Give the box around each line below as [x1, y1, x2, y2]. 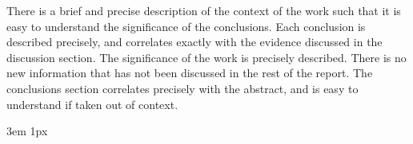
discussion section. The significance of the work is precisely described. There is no [6, 49, 407, 65]
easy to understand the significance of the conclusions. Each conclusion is [6, 18, 366, 34]
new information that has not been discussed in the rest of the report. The [6, 64, 373, 81]
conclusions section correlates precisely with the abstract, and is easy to [6, 80, 359, 96]
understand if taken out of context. [6, 95, 178, 112]
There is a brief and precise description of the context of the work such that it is [6, 2, 401, 18]
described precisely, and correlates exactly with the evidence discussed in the [6, 33, 383, 50]
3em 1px [6, 123, 48, 139]
